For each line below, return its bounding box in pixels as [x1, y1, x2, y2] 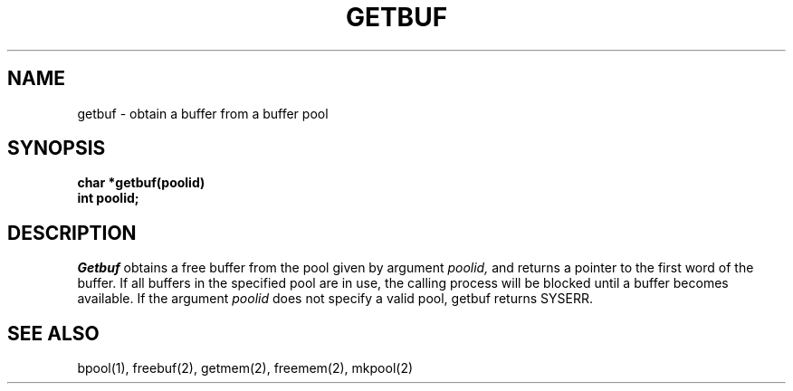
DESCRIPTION [7, 221, 137, 244]
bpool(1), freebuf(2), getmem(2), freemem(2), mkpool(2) [77, 360, 414, 377]
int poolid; [77, 190, 139, 206]
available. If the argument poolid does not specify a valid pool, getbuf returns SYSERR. [77, 291, 593, 307]
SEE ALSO [7, 321, 100, 345]
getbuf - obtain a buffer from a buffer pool [77, 105, 329, 121]
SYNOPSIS [7, 137, 106, 160]
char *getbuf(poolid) [77, 175, 205, 191]
